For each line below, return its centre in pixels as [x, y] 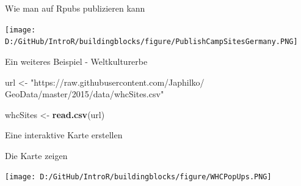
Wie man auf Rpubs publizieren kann [75, 8]
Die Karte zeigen [36, 155]
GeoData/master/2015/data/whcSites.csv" [85, 94]
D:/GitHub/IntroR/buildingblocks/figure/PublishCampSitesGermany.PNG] [151, 42]
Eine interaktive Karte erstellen [64, 135]
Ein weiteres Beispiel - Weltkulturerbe [76, 61]
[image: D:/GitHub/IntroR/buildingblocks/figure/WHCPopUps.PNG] [138, 177]
